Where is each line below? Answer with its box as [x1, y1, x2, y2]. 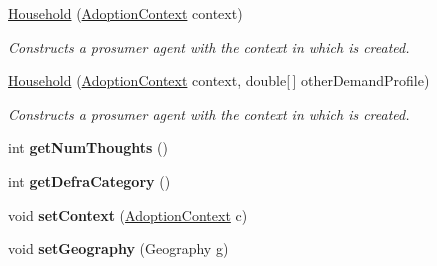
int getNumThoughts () [8, 137, 168, 158]
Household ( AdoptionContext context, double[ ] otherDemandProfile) [8, 70, 430, 91]
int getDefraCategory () [8, 170, 171, 191]
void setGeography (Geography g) [8, 238, 229, 259]
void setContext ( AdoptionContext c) [8, 204, 248, 225]
